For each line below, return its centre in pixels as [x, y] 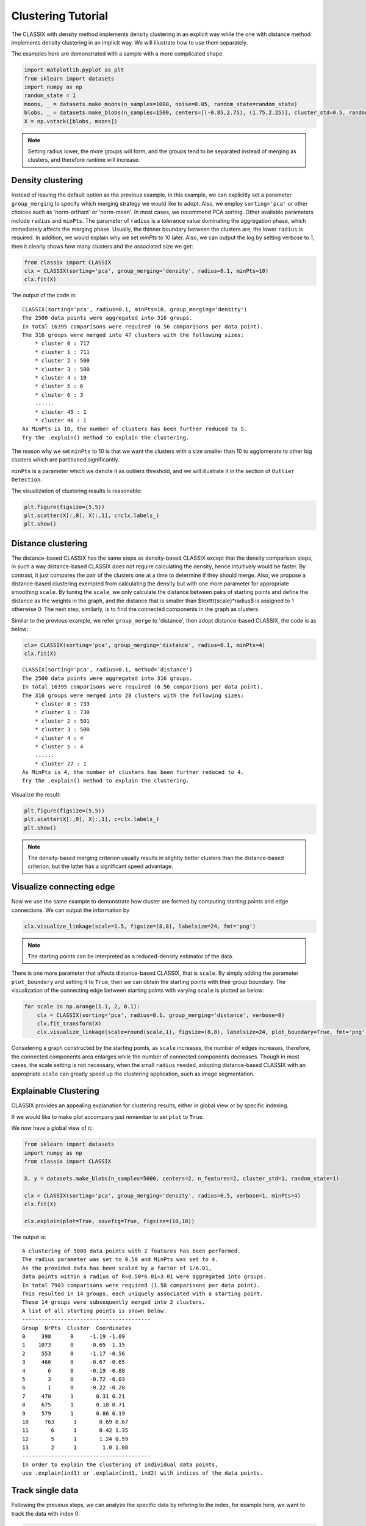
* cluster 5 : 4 [59, 747]
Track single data [45, 1490]
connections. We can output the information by [70, 910]
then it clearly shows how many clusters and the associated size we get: [102, 246]
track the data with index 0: [46, 1513]
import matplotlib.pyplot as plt [74, 70]
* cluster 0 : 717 [62, 344]
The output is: [29, 1237]
